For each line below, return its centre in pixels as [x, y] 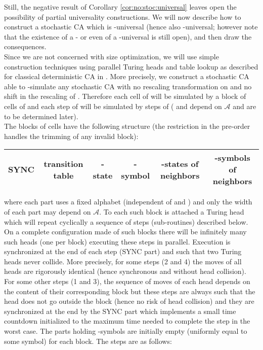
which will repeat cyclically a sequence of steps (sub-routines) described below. [126, 221]
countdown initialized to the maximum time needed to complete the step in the [127, 321]
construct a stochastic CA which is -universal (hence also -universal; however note [131, 27]
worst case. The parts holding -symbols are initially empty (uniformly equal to [126, 331]
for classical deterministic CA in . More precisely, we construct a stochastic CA [127, 76]
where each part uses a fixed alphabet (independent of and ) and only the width [128, 202]
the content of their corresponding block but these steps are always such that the [130, 291]
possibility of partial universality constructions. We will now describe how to [123, 16]
